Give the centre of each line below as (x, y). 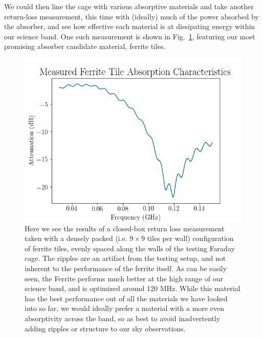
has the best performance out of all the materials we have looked (126, 298)
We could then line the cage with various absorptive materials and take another (129, 6)
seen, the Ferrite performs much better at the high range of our (124, 278)
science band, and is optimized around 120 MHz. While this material (133, 288)
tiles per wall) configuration (190, 238)
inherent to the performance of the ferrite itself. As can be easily (126, 268)
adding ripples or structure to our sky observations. (105, 328)
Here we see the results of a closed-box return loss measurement (125, 228)
